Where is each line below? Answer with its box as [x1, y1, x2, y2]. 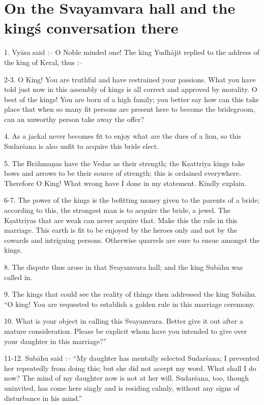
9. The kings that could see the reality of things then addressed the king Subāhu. [4, 289, 257, 299]
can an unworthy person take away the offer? [4, 113, 144, 124]
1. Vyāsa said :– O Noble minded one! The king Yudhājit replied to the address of [4, 47, 259, 57]
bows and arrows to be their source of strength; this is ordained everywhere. [4, 168, 241, 178]
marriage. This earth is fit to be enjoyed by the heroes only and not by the [4, 225, 238, 235]
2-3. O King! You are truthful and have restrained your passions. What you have [4, 74, 256, 84]
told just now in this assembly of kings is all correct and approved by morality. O [4, 84, 257, 95]
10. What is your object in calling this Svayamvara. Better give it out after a [4, 316, 243, 326]
